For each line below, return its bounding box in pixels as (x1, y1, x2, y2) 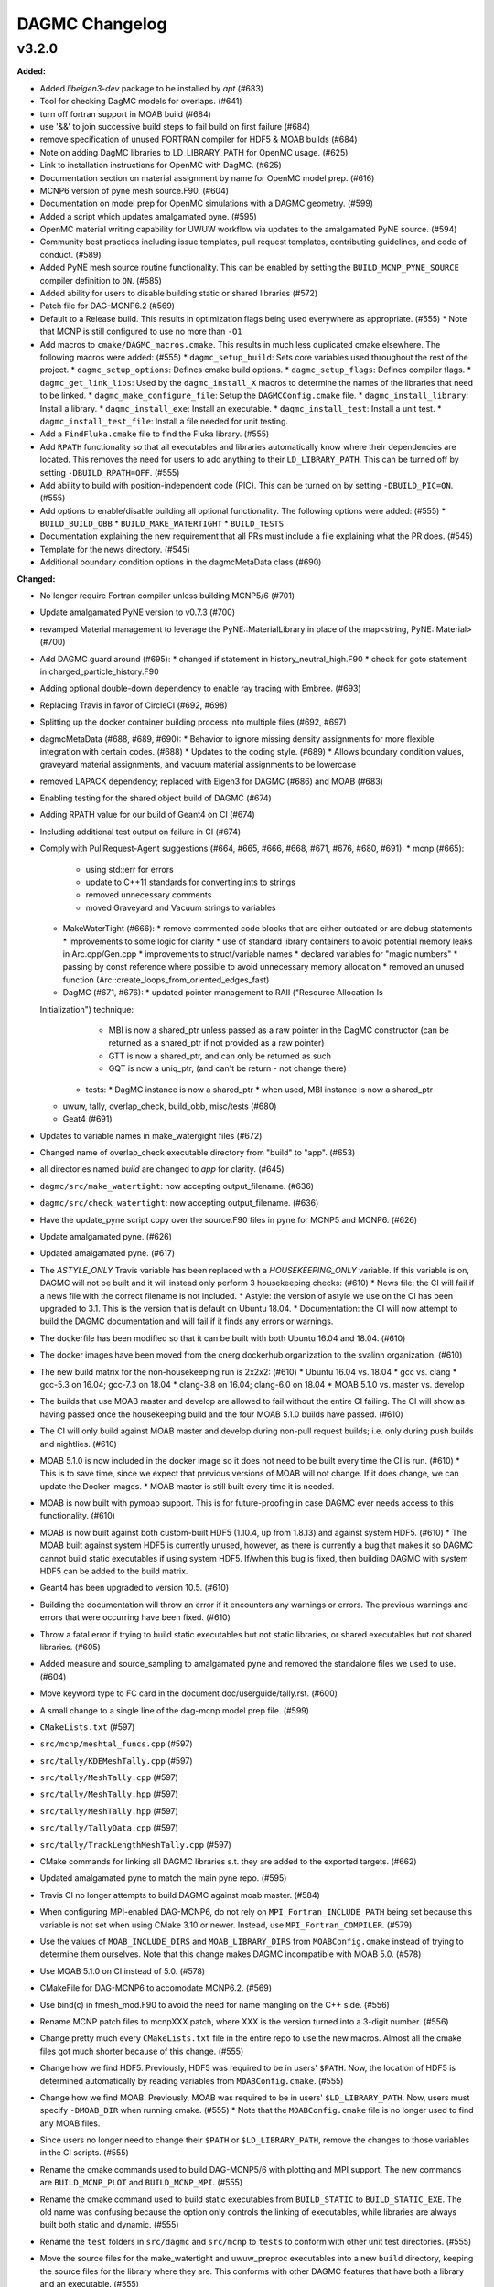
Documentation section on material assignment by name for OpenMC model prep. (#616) (39, 172, 375, 183)
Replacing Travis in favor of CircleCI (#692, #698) (39, 700, 228, 711)
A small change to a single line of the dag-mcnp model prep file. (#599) (39, 1704, 310, 1715)
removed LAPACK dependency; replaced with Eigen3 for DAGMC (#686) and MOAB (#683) (39, 776, 384, 787)
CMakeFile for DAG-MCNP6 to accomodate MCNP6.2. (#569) (39, 1982, 272, 1993)
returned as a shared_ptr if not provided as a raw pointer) (108, 1037, 325, 1048)
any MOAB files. (39, 2118, 101, 2129)
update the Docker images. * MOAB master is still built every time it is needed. (39, 1480, 335, 1491)
